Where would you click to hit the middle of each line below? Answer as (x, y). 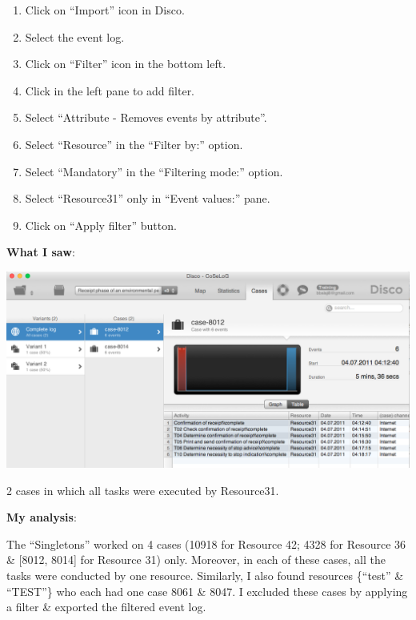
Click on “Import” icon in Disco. (105, 10)
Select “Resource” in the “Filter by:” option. (134, 144)
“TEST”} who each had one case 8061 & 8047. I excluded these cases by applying (207, 591)
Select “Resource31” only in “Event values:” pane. (148, 198)
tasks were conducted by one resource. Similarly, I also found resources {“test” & (205, 576)
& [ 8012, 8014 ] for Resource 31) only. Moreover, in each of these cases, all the (196, 560)
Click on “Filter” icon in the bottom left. (126, 64)
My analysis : (42, 517)
